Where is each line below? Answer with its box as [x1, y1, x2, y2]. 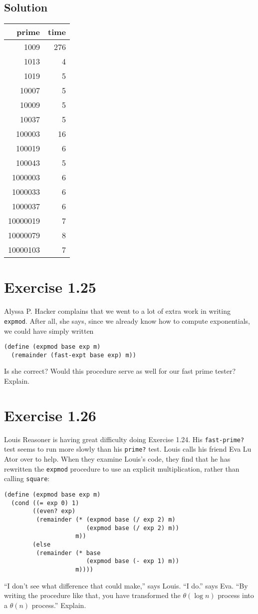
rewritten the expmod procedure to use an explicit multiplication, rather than [4, 463, 240, 474]
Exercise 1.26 [4, 405, 96, 425]
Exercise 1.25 [4, 277, 96, 297]
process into [218, 590, 254, 601]
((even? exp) [32, 508, 76, 515]
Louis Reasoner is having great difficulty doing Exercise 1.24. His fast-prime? [4, 434, 245, 444]
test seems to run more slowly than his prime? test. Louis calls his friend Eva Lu [4, 444, 252, 454]
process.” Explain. [31, 600, 86, 610]
